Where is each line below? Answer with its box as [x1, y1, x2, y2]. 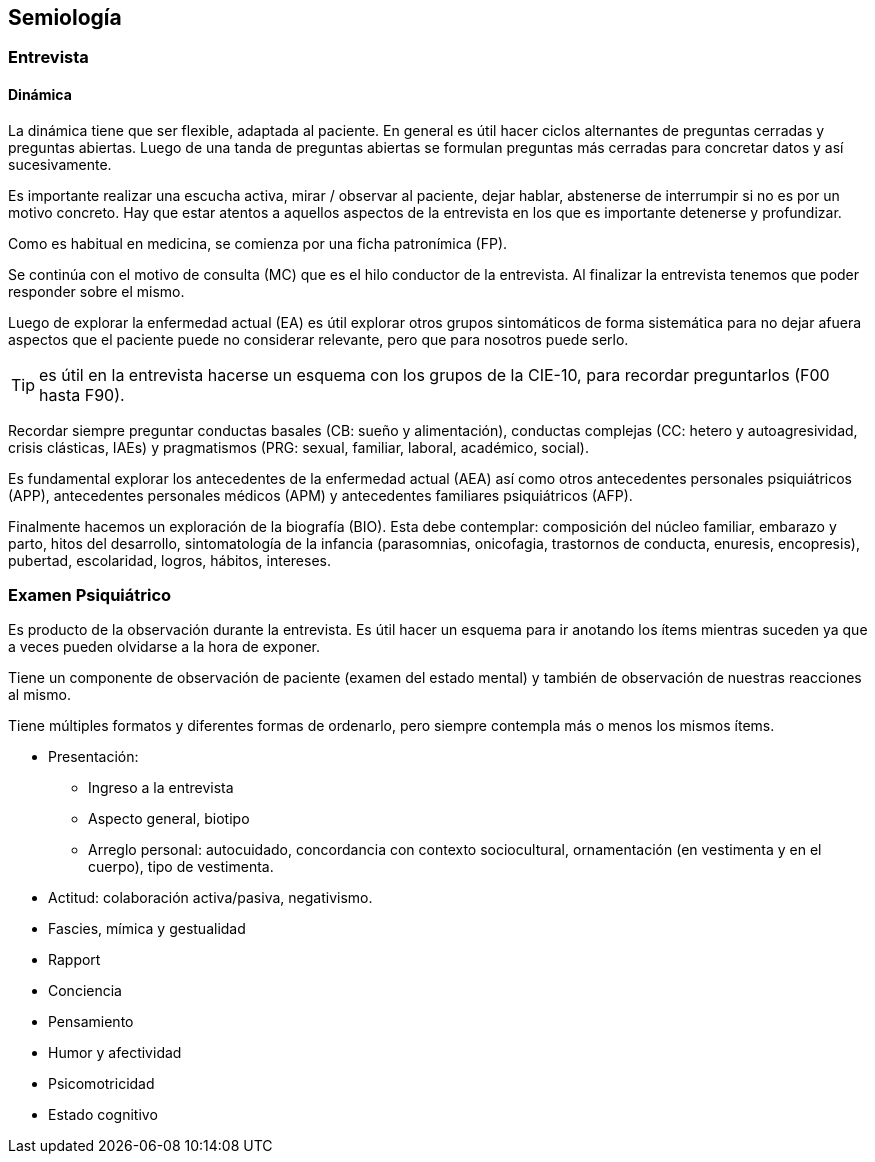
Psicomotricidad [48, 1075, 155, 1093]
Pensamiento [48, 1013, 134, 1031]
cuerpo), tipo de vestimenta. [88, 858, 274, 876]
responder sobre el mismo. [8, 282, 185, 300]
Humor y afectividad [48, 1044, 182, 1062]
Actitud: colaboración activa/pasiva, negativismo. [48, 889, 373, 907]
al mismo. [8, 686, 71, 704]
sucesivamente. [8, 155, 112, 173]
